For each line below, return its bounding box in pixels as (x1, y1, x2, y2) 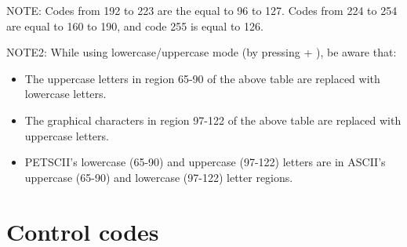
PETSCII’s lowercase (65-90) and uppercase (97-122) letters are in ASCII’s (24, 154, 386, 170)
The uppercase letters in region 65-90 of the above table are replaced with (24, 70, 380, 86)
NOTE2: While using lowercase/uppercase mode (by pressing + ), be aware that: (6, 44, 397, 60)
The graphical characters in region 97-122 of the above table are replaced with (24, 111, 402, 128)
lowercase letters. (24, 85, 107, 102)
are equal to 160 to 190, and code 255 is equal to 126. (6, 17, 263, 34)
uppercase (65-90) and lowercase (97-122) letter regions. (24, 169, 293, 185)
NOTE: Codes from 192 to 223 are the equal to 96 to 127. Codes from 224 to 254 (6, 2, 398, 18)
